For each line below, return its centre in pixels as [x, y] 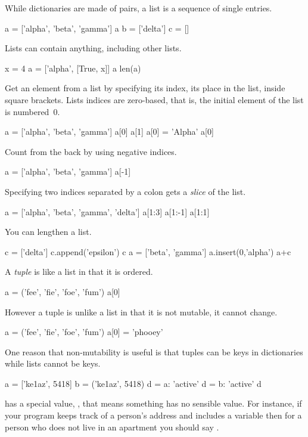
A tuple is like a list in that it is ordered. [79, 272]
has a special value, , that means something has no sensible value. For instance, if [153, 403]
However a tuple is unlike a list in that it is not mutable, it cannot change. [141, 312]
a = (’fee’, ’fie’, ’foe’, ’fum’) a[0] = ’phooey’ [84, 332]
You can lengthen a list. [48, 232]
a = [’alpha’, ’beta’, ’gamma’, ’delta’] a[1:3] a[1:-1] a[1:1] [107, 211]
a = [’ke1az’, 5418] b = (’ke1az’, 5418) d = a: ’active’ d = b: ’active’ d [133, 383]
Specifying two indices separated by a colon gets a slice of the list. [125, 191]
